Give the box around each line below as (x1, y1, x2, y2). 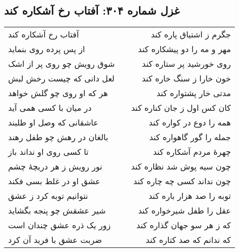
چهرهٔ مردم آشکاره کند (153, 146, 231, 158)
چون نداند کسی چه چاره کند (133, 175, 231, 187)
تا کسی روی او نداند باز (8, 146, 89, 158)
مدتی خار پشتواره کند (156, 87, 231, 99)
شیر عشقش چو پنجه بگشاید (8, 204, 106, 217)
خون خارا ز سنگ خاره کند (142, 72, 231, 85)
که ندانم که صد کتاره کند (146, 234, 231, 246)
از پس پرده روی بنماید (8, 43, 85, 55)
